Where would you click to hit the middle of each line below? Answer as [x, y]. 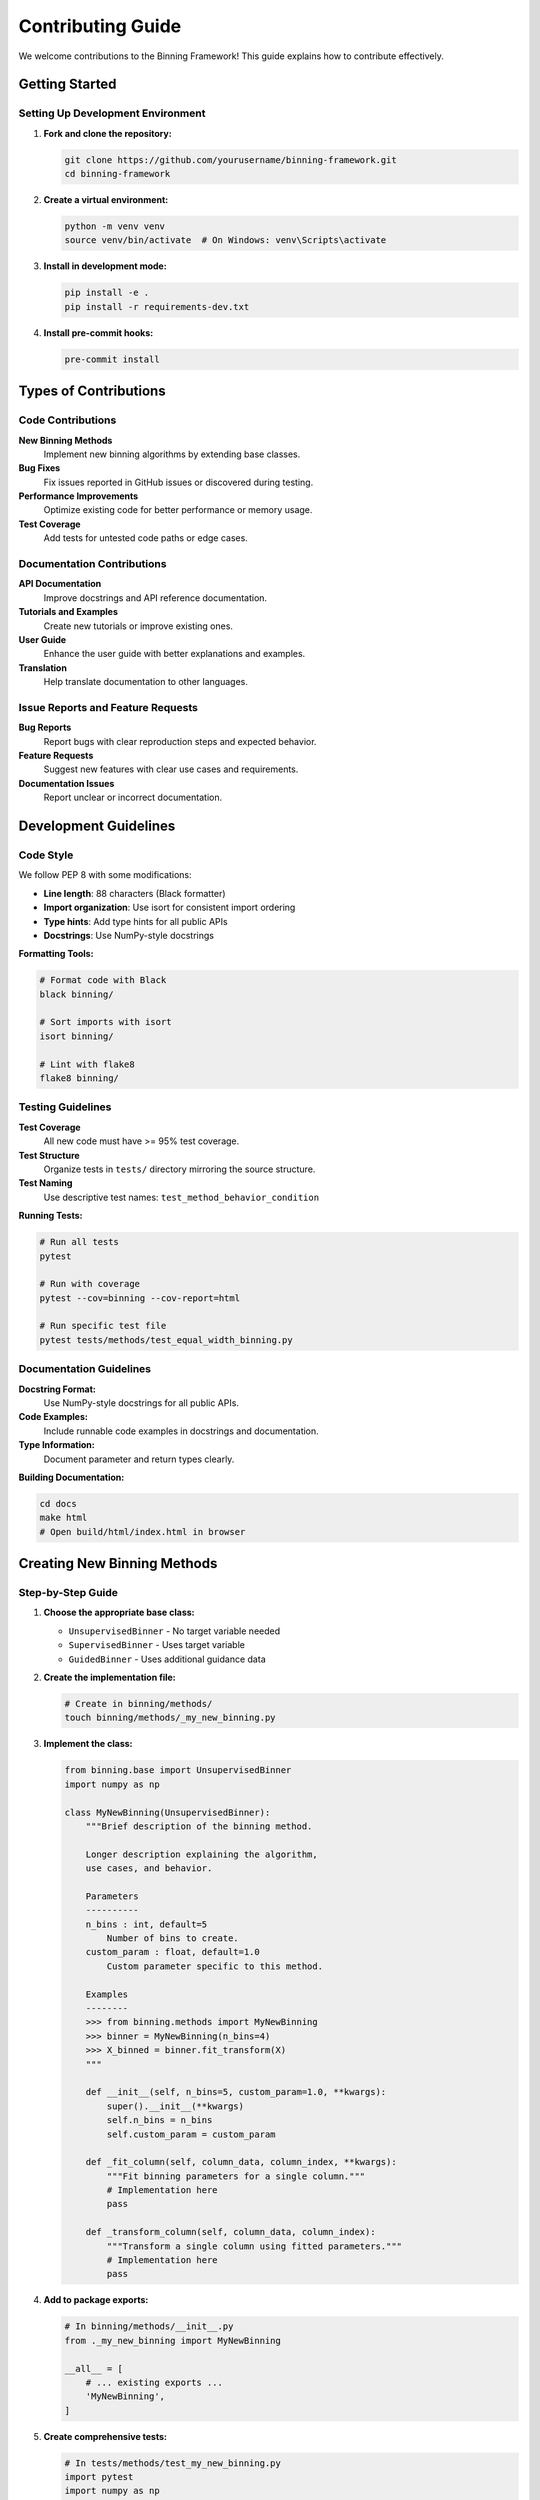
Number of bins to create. [172, 1938]
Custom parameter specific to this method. [215, 1966]
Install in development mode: [105, 266]
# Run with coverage [89, 1284]
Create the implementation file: [110, 1677]
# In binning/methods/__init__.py [149, 2326]
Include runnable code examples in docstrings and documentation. [181, 1431]
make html [63, 1518]
